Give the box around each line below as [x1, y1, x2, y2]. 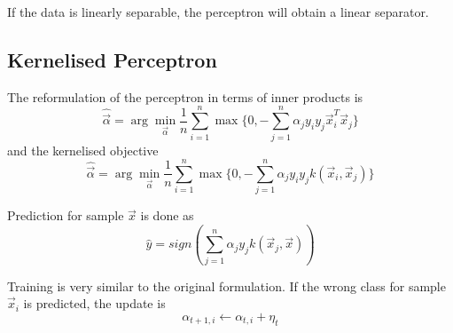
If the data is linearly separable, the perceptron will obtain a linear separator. [7, 3, 429, 20]
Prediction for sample [7, 206, 124, 225]
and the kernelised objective [7, 140, 159, 159]
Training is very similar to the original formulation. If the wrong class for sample [7, 276, 446, 295]
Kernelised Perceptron [7, 45, 217, 73]
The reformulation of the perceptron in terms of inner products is [7, 87, 363, 106]
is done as [140, 206, 194, 225]
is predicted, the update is [23, 294, 166, 313]
